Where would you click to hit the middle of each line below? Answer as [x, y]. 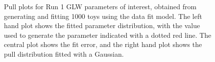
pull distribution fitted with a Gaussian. [64, 54]
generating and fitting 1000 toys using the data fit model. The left [103, 16]
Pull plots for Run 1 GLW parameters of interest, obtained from [100, 6]
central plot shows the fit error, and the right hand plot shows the [103, 44]
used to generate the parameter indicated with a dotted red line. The [108, 35]
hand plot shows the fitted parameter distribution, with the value [102, 25]
